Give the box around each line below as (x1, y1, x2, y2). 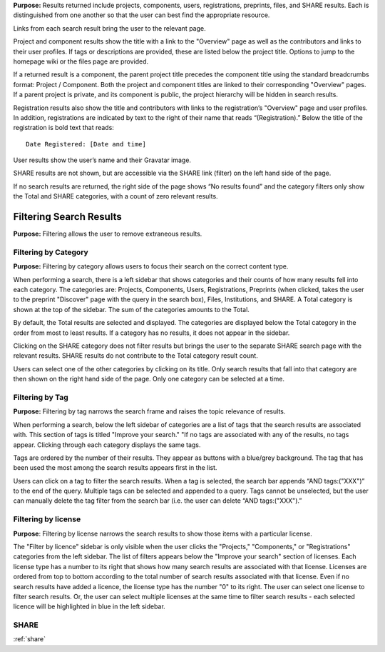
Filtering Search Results (13, 211, 122, 223)
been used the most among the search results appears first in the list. (13, 463, 217, 472)
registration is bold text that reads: (13, 124, 114, 132)
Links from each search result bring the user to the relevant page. (13, 24, 206, 32)
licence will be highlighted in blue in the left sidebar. (13, 602, 165, 611)
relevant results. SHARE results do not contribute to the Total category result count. (13, 351, 258, 360)
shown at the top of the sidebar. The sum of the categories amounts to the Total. (13, 305, 250, 314)
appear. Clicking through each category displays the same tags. (13, 440, 201, 449)
